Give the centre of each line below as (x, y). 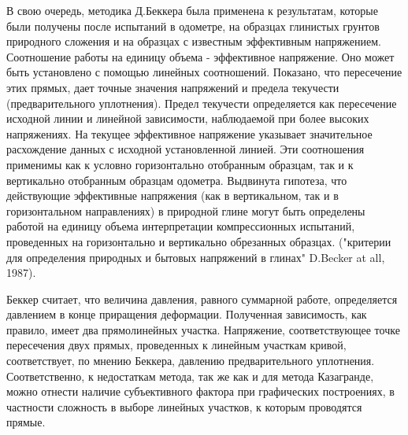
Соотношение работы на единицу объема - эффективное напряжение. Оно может (200, 56)
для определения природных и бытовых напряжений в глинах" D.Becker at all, (196, 257)
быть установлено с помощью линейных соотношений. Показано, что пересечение (204, 72)
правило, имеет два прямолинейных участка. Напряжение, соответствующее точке (203, 329)
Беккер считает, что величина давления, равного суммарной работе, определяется (202, 299)
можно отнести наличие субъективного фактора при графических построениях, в (200, 391)
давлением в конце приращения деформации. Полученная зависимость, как (187, 314)
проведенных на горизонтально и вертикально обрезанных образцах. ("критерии (199, 241)
